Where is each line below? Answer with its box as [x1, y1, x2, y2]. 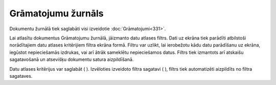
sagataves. [9, 73, 33, 79]
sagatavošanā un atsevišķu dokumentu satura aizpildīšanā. [9, 56, 134, 62]
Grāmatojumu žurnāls [9, 8, 104, 19]
